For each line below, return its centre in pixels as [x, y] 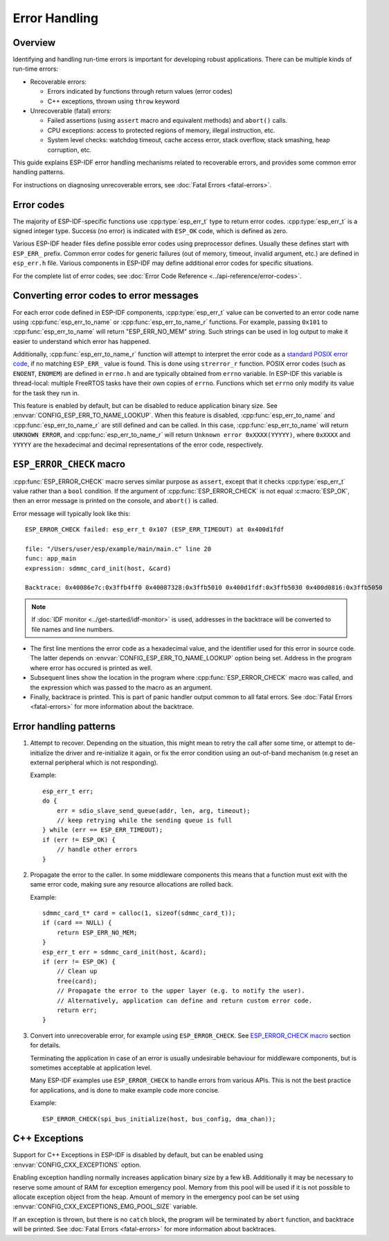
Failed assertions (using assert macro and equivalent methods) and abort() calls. [167, 121]
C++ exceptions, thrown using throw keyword [114, 101]
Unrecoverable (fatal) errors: [71, 111]
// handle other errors [97, 849]
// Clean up [77, 972]
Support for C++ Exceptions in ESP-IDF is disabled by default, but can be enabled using [138, 1155]
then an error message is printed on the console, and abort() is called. [116, 501]
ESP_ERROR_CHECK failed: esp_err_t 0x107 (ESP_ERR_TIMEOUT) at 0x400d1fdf [155, 530]
